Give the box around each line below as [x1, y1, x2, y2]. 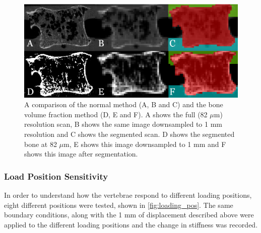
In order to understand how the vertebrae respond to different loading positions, [4, 190, 252, 200]
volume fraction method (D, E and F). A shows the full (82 [24, 109, 208, 119]
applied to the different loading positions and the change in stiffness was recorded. [4, 219, 258, 229]
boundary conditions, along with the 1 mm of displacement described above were [4, 209, 254, 220]
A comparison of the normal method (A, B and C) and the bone [24, 99, 223, 110]
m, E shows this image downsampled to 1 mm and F [63, 138, 226, 149]
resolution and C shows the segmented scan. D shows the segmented [24, 129, 235, 139]
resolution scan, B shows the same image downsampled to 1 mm [24, 119, 223, 129]
